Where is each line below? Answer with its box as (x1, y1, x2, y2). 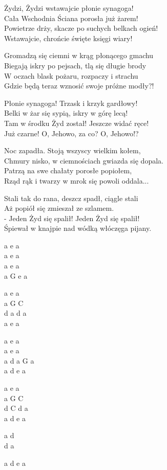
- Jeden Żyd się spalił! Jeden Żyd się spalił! (4, 212, 140, 223)
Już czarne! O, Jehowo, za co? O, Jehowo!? (4, 128, 139, 138)
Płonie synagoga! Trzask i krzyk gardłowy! (4, 97, 138, 108)
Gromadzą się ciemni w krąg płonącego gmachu (4, 50, 154, 61)
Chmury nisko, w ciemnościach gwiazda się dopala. (4, 155, 163, 166)
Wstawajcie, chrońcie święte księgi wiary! (4, 32, 133, 43)
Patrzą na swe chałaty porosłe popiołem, (4, 165, 132, 176)
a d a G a (4, 355, 34, 366)
